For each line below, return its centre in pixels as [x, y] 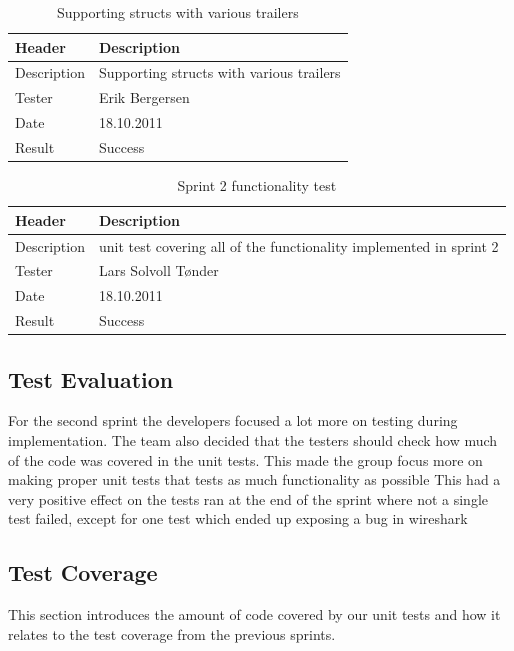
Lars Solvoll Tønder [158, 270]
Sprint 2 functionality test [257, 185]
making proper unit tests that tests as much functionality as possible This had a [254, 479]
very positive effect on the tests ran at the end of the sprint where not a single [248, 498]
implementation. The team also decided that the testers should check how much [253, 439]
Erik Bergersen [144, 97]
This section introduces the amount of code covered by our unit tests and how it [254, 614]
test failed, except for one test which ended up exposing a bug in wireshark [238, 518]
